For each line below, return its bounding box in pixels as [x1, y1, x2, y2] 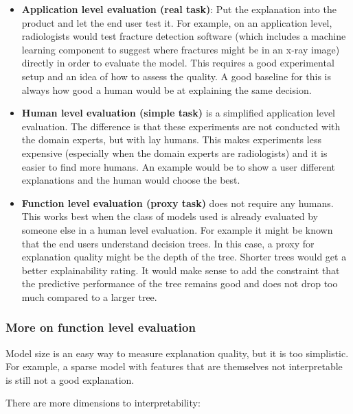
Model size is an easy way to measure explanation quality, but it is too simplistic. [5, 345, 349, 360]
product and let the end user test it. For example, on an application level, [21, 15, 332, 29]
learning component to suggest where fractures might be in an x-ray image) [21, 42, 340, 56]
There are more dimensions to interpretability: [5, 395, 201, 410]
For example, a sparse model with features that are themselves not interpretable [5, 359, 343, 374]
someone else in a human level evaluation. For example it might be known [21, 222, 333, 236]
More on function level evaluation [5, 319, 196, 336]
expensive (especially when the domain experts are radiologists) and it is [21, 145, 328, 160]
